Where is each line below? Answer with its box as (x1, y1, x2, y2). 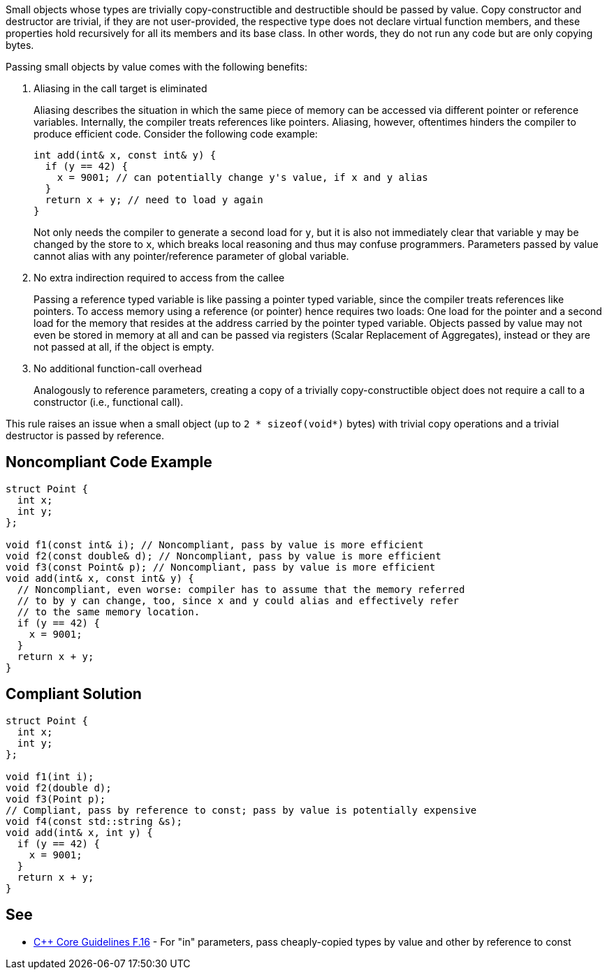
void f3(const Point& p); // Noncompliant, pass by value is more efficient (6, 561, 436, 573)
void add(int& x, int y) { (6, 826, 153, 838)
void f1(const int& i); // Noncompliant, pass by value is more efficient (6, 538, 424, 550)
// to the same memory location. (17, 606, 200, 617)
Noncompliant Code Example (6, 453, 212, 471)
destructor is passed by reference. (6, 430, 164, 441)
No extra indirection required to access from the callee (34, 272, 285, 284)
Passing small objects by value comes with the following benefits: (6, 61, 307, 73)
